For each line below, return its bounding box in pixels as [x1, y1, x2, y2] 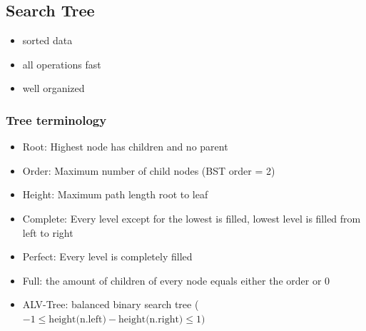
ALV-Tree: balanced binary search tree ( [22, 297, 199, 312]
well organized [22, 81, 85, 96]
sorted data [22, 33, 73, 48]
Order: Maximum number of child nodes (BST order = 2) [22, 163, 275, 178]
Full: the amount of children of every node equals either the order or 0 [22, 273, 330, 287]
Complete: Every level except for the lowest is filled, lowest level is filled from [22, 210, 361, 225]
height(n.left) [49, 314, 106, 325]
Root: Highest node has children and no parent [22, 139, 228, 154]
